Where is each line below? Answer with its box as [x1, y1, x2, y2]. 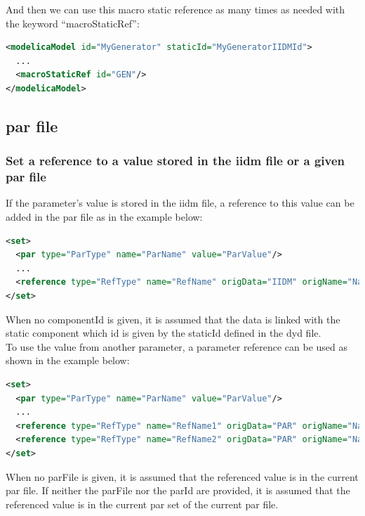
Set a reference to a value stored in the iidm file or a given [6, 152, 345, 169]
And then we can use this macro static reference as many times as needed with [6, 2, 345, 16]
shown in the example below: [6, 353, 130, 368]
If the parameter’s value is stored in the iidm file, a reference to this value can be [6, 195, 354, 210]
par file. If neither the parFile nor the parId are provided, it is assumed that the [6, 483, 350, 498]
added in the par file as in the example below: [6, 209, 203, 224]
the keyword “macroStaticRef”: [6, 15, 140, 30]
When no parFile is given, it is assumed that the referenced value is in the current [6, 469, 359, 484]
